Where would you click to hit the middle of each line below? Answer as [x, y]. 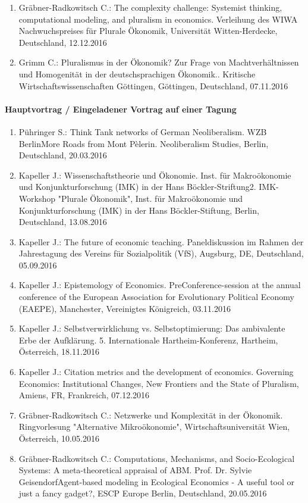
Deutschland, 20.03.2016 [63, 155]
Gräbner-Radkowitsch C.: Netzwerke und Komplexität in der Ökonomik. [151, 415]
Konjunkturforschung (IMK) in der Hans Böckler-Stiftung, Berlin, [139, 210]
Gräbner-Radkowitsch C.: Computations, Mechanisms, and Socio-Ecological [157, 458]
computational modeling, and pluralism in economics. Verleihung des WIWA [158, 19]
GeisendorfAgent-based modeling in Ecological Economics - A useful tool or [157, 481]
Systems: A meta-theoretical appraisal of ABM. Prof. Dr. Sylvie [135, 470]
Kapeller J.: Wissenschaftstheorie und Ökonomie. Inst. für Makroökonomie [155, 175]
